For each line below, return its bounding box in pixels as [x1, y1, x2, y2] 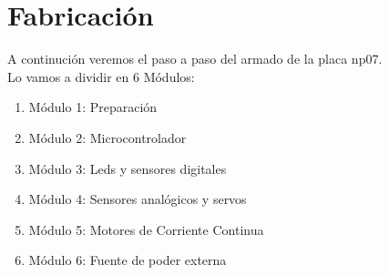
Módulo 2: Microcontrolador [28, 127, 187, 147]
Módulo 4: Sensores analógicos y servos [28, 189, 247, 209]
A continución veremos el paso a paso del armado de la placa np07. [7, 49, 383, 68]
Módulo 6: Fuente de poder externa [28, 250, 227, 270]
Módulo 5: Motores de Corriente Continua [28, 219, 264, 239]
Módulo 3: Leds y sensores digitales [28, 158, 227, 178]
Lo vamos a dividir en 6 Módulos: [7, 66, 195, 86]
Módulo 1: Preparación [28, 97, 158, 117]
